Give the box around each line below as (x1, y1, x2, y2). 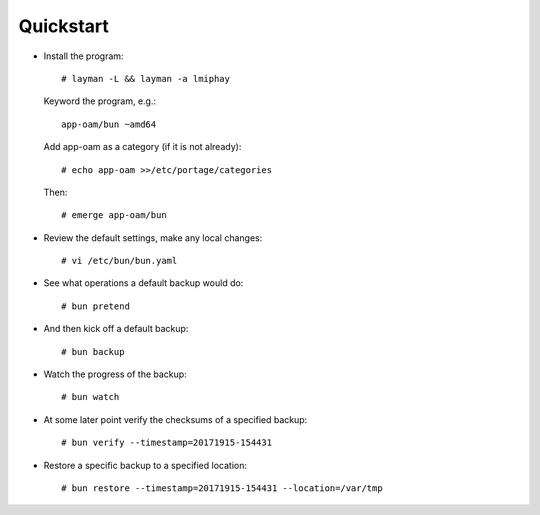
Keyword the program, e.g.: (43, 95, 157, 107)
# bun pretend (61, 300, 130, 312)
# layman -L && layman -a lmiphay (61, 73, 230, 84)
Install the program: (43, 50, 124, 62)
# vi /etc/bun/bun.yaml (61, 255, 178, 267)
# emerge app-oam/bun (61, 210, 167, 221)
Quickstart (18, 15, 110, 37)
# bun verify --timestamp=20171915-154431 (61, 437, 273, 449)
